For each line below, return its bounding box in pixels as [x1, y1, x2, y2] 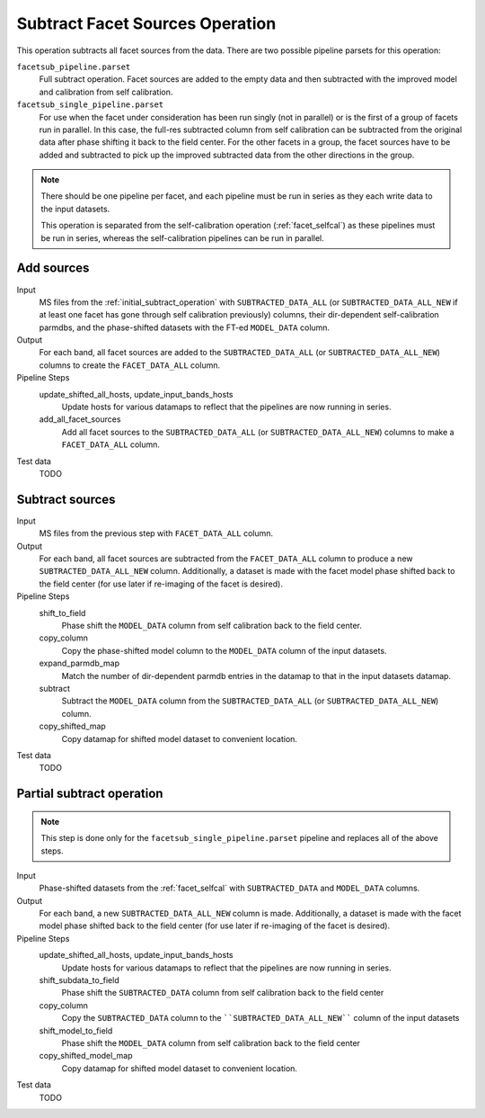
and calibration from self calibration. [39, 86, 173, 97]
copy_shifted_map [39, 720, 107, 732]
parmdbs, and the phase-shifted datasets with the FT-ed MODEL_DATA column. [39, 322, 331, 333]
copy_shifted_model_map [39, 1051, 133, 1061]
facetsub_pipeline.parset [16, 61, 131, 72]
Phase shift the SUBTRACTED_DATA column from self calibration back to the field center [61, 988, 384, 998]
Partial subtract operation [16, 786, 163, 801]
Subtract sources [16, 491, 116, 507]
